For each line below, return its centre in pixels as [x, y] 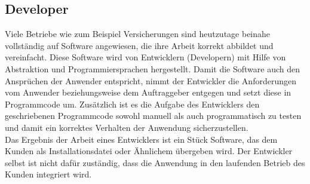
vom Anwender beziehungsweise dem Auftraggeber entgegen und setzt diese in [148, 92]
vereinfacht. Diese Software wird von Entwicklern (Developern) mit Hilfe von [145, 57]
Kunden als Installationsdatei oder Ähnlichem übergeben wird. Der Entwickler [149, 151]
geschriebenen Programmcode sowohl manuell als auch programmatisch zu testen [153, 116]
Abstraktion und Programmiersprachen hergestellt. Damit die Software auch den [153, 68]
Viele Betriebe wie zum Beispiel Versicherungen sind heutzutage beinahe [138, 34]
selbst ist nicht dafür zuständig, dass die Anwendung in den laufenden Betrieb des [155, 162]
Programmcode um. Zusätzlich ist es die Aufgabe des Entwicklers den [132, 104]
